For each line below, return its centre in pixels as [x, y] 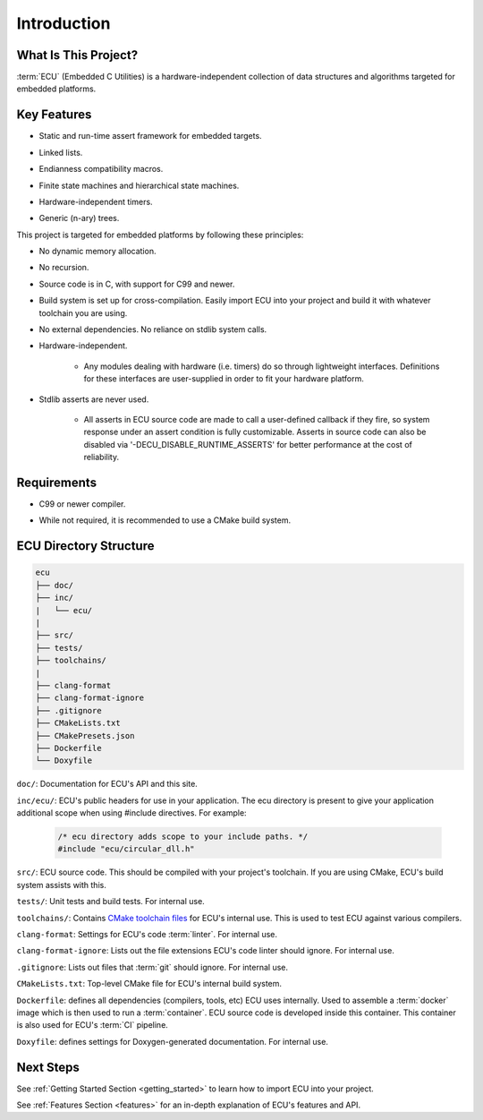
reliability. [102, 457]
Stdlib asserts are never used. [94, 399]
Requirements [57, 482]
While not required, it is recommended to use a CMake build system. [165, 520]
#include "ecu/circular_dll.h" [127, 849]
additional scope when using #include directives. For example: [131, 813]
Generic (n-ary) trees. [79, 218]
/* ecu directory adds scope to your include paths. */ [183, 837]
